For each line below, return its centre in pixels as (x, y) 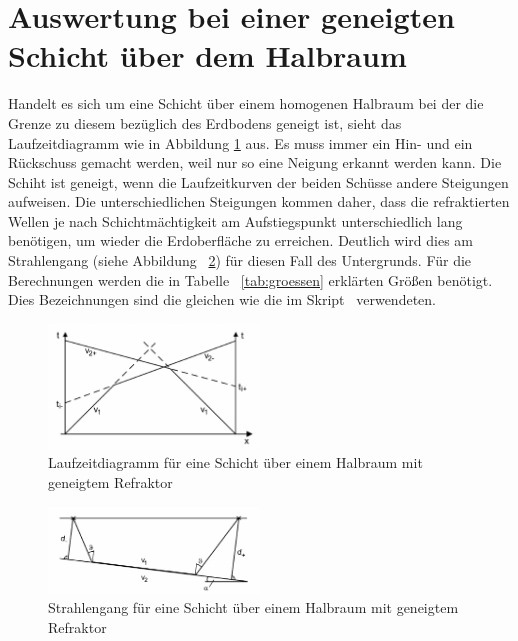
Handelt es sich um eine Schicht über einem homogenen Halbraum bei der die (246, 103)
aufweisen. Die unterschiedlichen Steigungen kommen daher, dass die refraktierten (259, 201)
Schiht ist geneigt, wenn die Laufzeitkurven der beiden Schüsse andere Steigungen (258, 181)
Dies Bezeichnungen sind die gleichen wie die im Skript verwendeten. (222, 299)
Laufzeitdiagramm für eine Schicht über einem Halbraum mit (235, 462)
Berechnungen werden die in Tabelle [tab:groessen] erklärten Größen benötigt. (250, 279)
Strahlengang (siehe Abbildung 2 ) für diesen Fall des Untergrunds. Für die (240, 260)
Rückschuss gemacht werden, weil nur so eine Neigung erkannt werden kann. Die (255, 162)
